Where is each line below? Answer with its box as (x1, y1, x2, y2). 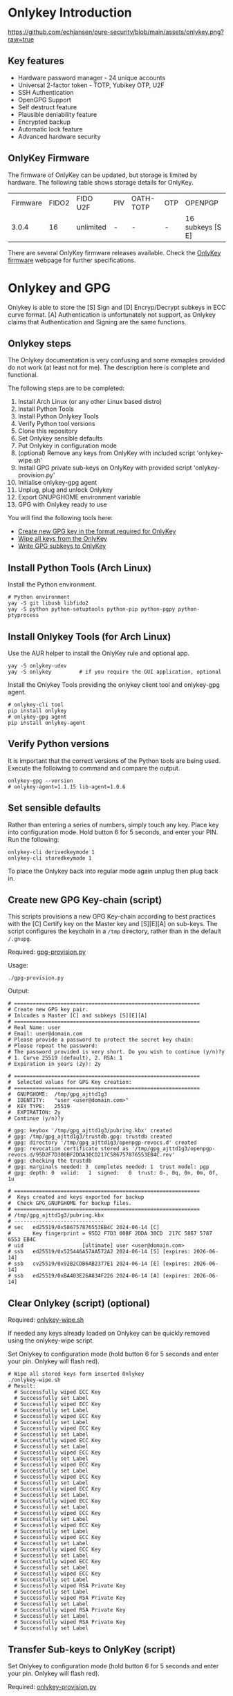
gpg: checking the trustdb (14, 1157, 92, 1165)
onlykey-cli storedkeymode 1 (8, 854, 92, 862)
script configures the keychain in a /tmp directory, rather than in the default (8, 927, 222, 935)
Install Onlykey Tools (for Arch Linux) (8, 631, 171, 643)
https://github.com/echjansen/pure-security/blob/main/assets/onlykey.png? (8, 28, 224, 36)
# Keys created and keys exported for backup (8, 1194, 145, 1201)
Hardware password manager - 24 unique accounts (17, 73, 166, 82)
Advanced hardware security (17, 132, 101, 140)
